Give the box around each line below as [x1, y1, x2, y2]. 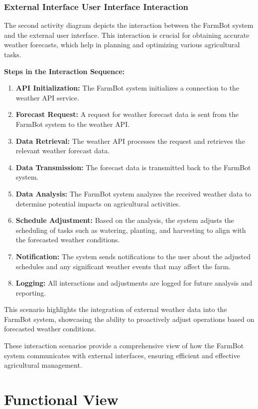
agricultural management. [4, 360, 82, 370]
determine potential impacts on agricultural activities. [15, 198, 181, 208]
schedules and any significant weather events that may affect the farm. [15, 261, 231, 271]
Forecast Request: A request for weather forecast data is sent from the [15, 109, 239, 119]
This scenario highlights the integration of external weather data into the [4, 304, 227, 314]
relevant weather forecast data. [15, 145, 110, 156]
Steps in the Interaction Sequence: [4, 66, 125, 76]
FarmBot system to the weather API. [15, 118, 130, 129]
